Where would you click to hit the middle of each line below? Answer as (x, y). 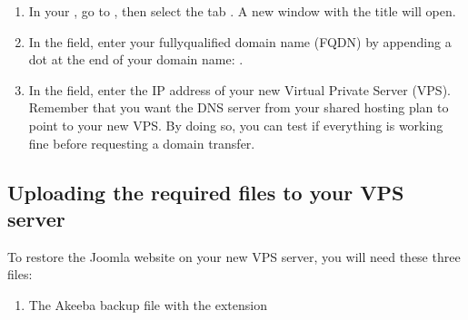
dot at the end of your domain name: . (136, 59)
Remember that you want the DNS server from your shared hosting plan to (239, 107)
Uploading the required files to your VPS (206, 192)
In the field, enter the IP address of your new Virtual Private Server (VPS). (239, 89)
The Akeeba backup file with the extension (148, 304)
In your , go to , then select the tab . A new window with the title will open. (242, 11)
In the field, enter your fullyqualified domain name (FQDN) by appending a (240, 41)
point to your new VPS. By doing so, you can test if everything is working (236, 125)
